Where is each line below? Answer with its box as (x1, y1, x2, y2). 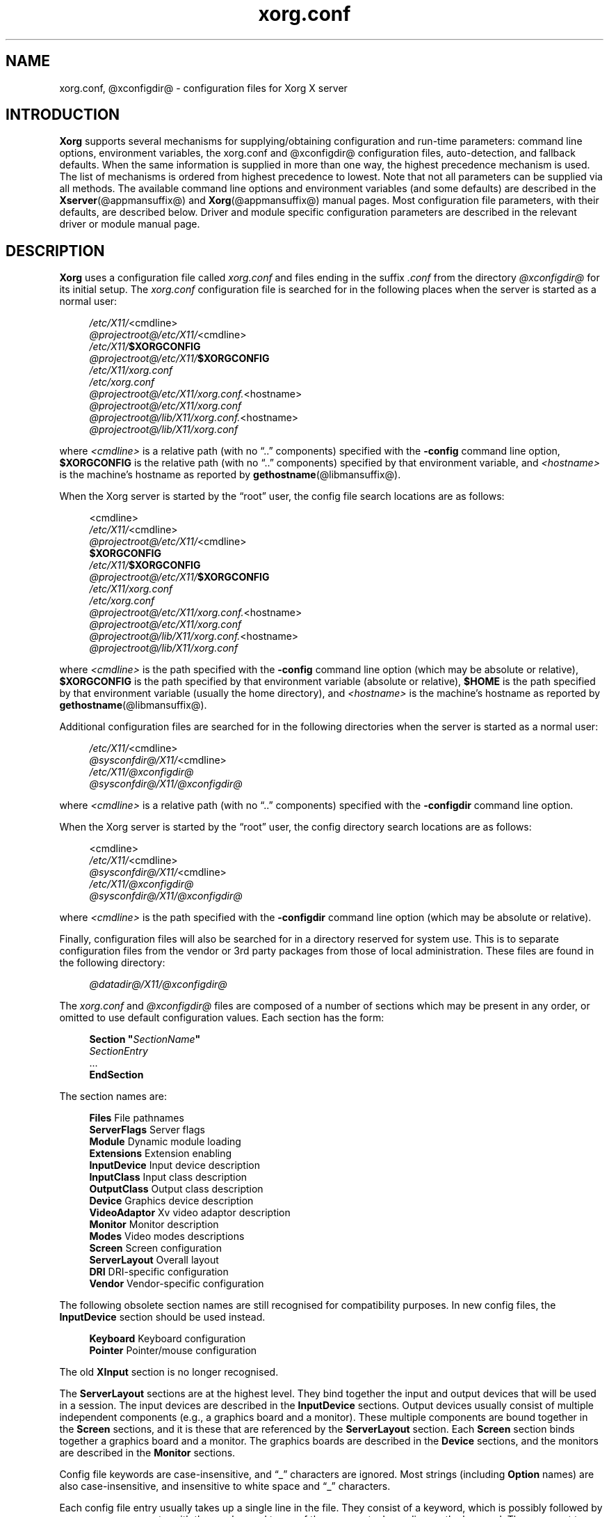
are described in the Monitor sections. (59, 1447, 236, 1459)
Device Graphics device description (89, 1195, 254, 1207)
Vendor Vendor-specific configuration (89, 1278, 264, 1290)
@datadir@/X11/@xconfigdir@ (89, 978, 227, 991)
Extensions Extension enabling (89, 1147, 232, 1160)
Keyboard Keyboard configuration (89, 1333, 246, 1345)
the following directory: (59, 957, 165, 969)
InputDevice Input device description (89, 1159, 260, 1172)
